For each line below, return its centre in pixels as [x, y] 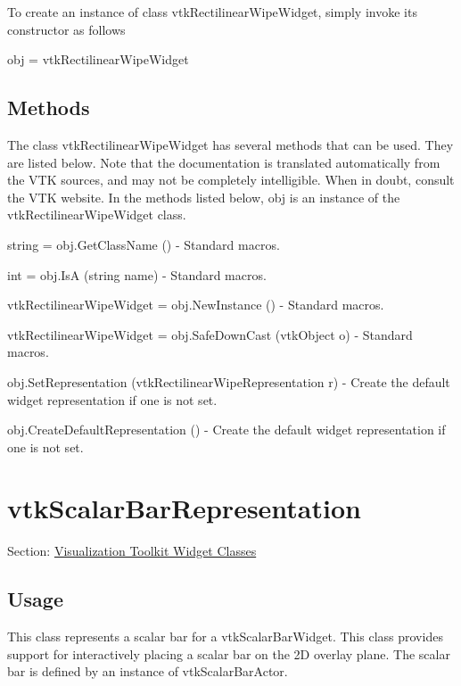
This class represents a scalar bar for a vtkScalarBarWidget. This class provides [225, 636]
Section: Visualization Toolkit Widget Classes [132, 551]
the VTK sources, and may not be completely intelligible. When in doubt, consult [231, 180]
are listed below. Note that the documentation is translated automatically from [224, 162]
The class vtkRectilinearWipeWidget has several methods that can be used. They [230, 144]
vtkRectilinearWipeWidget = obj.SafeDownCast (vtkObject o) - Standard [210, 334]
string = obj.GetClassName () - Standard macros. [144, 244]
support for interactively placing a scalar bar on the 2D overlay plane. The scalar [229, 653]
